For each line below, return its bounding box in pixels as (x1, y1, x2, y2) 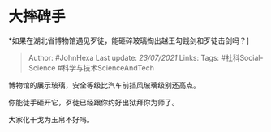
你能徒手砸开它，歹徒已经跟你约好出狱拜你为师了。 (8, 97, 179, 107)
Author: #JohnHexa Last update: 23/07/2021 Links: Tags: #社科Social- (28, 53, 264, 62)
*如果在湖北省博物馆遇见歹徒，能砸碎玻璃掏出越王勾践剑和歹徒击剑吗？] (8, 36, 250, 45)
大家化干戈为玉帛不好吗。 (8, 114, 94, 124)
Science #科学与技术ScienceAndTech (28, 62, 154, 73)
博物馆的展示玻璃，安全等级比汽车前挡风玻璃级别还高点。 (8, 80, 200, 90)
